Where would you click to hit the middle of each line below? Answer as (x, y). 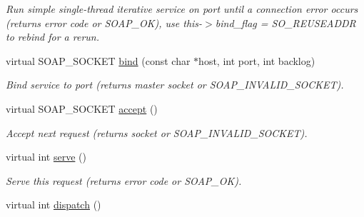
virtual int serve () (46, 157)
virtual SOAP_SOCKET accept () (82, 108)
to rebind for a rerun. (52, 37)
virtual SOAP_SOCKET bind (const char (98, 60)
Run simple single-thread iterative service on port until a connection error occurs (182, 9)
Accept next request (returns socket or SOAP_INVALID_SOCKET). (157, 132)
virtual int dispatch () (54, 205)
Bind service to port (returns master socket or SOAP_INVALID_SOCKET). (175, 85)
